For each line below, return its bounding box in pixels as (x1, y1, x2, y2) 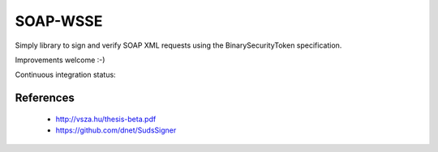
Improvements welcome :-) (15, 55, 105, 65)
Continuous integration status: (15, 70, 117, 80)
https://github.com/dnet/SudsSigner (55, 125, 177, 135)
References (15, 91, 75, 105)
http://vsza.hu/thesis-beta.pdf (55, 114, 157, 124)
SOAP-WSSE (15, 12, 103, 30)
